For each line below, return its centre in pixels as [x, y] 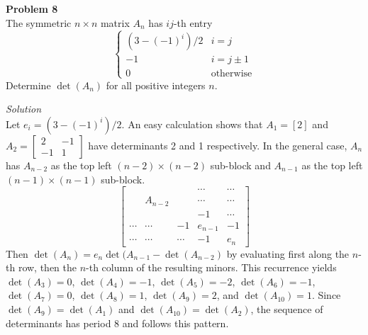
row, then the [47, 267]
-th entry [193, 22]
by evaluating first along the [288, 253]
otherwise [232, 73]
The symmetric [39, 22]
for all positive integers [156, 85]
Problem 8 [32, 8]
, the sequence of [287, 309]
